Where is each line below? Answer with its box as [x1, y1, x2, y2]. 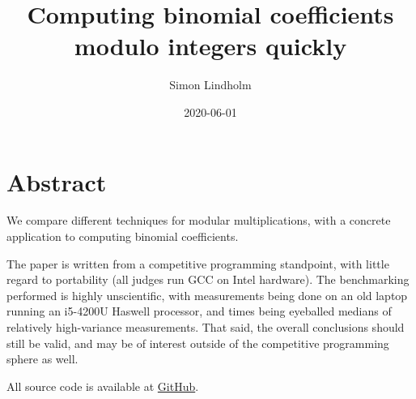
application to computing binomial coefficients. [6, 228, 239, 245]
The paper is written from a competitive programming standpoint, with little [6, 255, 389, 272]
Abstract [6, 165, 107, 198]
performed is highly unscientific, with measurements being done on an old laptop [6, 286, 408, 303]
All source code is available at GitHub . [6, 377, 199, 394]
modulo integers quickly [74, 29, 347, 62]
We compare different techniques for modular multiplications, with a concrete [6, 212, 391, 229]
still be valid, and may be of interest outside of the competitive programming [6, 334, 389, 351]
